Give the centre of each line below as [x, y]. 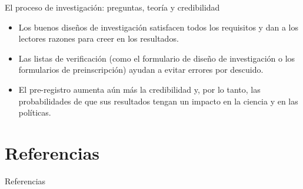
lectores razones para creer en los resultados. [99, 38]
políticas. [35, 112]
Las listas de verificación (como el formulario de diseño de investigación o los [157, 58]
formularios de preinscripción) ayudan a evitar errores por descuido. [141, 70]
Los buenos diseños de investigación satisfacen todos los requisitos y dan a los [158, 27]
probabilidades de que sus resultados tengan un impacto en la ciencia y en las [158, 101]
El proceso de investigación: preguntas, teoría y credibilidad [112, 7]
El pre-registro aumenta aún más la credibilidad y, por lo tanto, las [139, 89]
